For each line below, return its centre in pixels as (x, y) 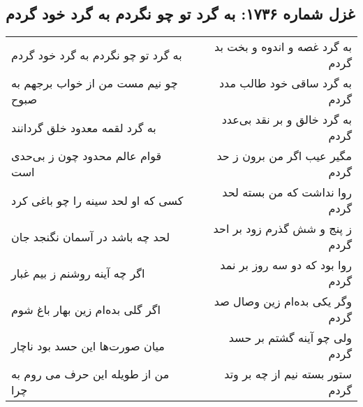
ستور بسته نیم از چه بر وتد (288, 374)
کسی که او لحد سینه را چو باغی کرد (97, 200)
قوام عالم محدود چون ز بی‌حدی (87, 156)
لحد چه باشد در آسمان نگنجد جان (91, 236)
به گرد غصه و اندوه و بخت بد (283, 47)
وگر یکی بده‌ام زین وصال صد (283, 301)
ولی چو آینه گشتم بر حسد (290, 338)
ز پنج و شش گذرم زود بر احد (282, 229)
